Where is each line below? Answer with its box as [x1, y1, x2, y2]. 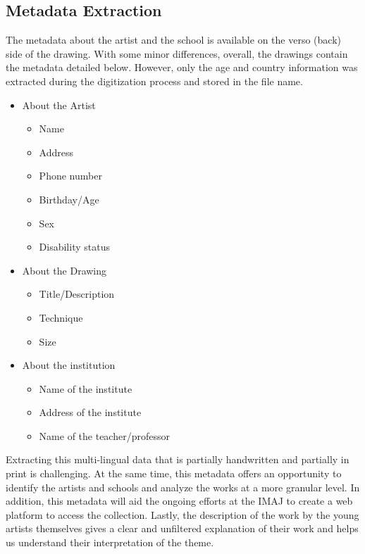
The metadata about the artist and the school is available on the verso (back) [6, 32, 341, 47]
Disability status [39, 239, 110, 254]
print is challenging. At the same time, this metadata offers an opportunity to [6, 466, 342, 481]
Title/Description [39, 287, 115, 301]
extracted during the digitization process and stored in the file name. [6, 73, 303, 88]
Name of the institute [39, 381, 132, 396]
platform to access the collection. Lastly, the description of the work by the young [6, 507, 359, 522]
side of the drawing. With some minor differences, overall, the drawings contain [6, 46, 348, 61]
